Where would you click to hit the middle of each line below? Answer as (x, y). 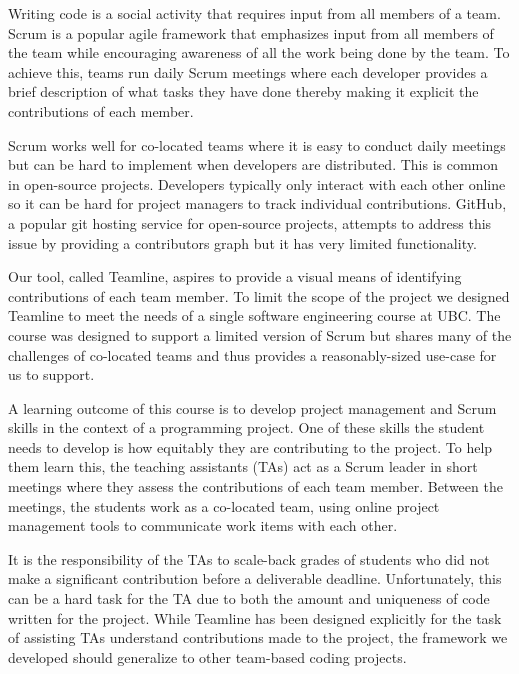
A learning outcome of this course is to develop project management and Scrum (252, 407)
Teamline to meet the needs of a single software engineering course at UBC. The (254, 315)
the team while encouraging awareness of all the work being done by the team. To (259, 52)
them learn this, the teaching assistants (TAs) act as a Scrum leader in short (243, 466)
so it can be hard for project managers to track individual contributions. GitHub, (257, 203)
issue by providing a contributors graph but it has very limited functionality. (242, 242)
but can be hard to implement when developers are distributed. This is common (253, 164)
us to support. (51, 374)
